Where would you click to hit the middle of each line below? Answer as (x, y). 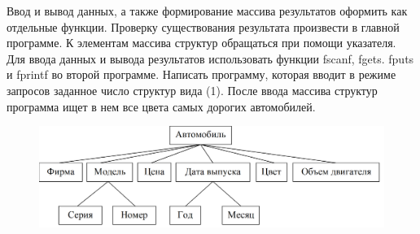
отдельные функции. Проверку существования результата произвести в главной (203, 26)
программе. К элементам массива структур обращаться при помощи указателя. (201, 43)
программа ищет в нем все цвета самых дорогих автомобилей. (161, 106)
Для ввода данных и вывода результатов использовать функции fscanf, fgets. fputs (210, 58)
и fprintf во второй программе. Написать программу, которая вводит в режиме (201, 74)
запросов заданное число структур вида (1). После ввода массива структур (192, 90)
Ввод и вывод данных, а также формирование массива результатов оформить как (207, 11)
